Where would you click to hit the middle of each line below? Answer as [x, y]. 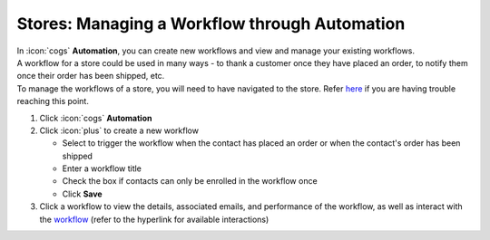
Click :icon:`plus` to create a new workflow [119, 130]
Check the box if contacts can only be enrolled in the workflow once [190, 181]
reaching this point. [53, 101]
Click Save [83, 194]
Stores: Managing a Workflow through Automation [211, 24]
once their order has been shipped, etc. [91, 76]
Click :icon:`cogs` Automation [96, 118]
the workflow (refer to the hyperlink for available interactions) [154, 219]
